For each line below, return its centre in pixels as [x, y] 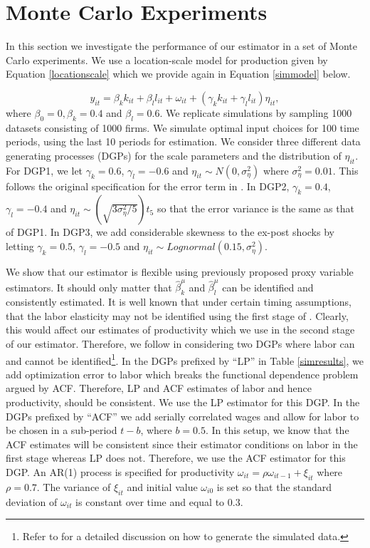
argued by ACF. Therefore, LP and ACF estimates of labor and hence [159, 388]
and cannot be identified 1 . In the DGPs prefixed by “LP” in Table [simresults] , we [185, 359]
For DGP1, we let [44, 170]
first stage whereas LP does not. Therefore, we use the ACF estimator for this [176, 458]
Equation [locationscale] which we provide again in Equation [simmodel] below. [178, 74]
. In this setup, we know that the [277, 430]
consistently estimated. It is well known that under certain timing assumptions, [179, 302]
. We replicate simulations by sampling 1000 [256, 112]
